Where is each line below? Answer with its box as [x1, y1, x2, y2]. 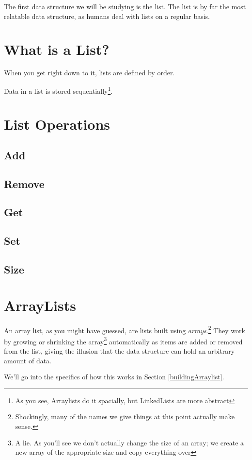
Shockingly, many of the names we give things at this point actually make [15, 411, 235, 422]
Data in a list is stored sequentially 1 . [4, 84, 113, 96]
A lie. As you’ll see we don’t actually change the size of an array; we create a [15, 437, 244, 447]
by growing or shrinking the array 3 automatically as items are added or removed [4, 335, 243, 346]
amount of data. [4, 355, 52, 365]
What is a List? [4, 39, 110, 59]
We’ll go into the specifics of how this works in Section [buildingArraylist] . [4, 372, 224, 382]
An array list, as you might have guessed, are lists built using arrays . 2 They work [4, 324, 245, 335]
